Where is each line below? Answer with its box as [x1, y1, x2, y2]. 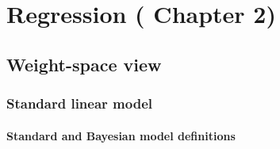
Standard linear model [6, 94, 153, 113]
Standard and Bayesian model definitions [6, 127, 236, 143]
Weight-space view [6, 52, 162, 76]
